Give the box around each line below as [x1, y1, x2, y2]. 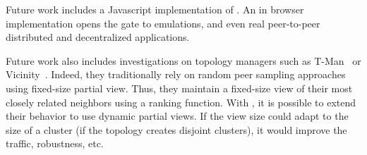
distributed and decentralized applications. [6, 30, 190, 44]
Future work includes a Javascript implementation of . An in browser [6, 2, 304, 16]
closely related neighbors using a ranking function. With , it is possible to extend [6, 94, 356, 109]
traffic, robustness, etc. [6, 136, 104, 151]
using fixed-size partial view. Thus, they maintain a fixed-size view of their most [6, 80, 353, 95]
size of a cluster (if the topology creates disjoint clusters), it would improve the [6, 122, 347, 137]
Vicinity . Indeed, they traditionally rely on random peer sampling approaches [6, 67, 346, 82]
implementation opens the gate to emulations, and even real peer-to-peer [6, 15, 320, 30]
